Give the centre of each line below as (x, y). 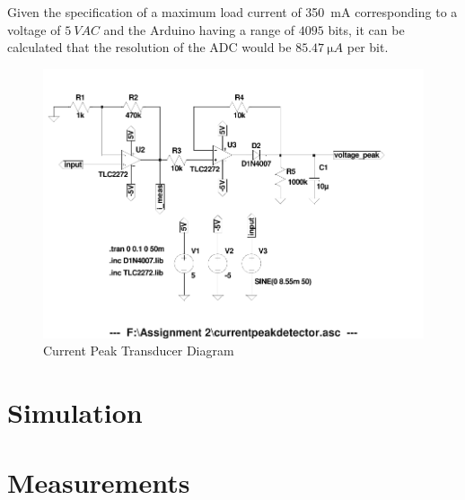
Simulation (75, 412)
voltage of (34, 29)
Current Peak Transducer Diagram (139, 351)
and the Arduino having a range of (199, 29)
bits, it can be (366, 29)
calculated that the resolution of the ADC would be (149, 47)
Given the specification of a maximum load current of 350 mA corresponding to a (232, 12)
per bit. (368, 47)
